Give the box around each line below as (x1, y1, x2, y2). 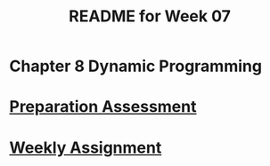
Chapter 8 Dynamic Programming (9, 56, 263, 76)
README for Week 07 (68, 6, 232, 27)
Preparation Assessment (9, 97, 197, 117)
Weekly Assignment (9, 138, 162, 157)
